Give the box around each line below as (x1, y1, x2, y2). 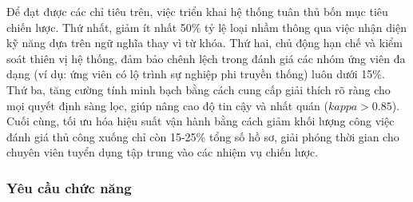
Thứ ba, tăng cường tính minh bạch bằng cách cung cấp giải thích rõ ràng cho (6, 81, 391, 97)
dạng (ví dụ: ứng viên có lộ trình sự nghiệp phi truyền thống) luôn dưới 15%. (6, 65, 385, 82)
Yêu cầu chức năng (6, 177, 132, 197)
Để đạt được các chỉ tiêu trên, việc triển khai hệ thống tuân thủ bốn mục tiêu (6, 3, 388, 19)
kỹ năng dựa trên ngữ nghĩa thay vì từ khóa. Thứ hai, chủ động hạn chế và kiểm (6, 34, 403, 51)
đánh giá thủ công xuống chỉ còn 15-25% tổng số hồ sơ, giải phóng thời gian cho (6, 128, 399, 145)
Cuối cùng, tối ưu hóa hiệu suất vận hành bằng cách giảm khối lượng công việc (6, 113, 395, 129)
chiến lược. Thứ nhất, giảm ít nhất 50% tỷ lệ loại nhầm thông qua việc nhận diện (6, 18, 407, 35)
